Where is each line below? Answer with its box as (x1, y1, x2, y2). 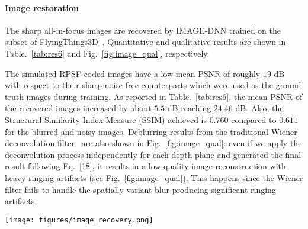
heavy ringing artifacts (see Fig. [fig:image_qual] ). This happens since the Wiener (5, 171, 303, 183)
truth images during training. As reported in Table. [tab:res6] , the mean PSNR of (5, 90, 303, 102)
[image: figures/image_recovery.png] (5, 215, 153, 224)
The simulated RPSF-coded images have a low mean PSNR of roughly (5, 67, 261, 79)
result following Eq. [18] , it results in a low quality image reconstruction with (5, 160, 286, 172)
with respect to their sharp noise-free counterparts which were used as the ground (5, 79, 301, 91)
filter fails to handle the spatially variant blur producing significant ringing (5, 183, 276, 195)
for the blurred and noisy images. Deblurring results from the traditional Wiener (5, 125, 297, 137)
